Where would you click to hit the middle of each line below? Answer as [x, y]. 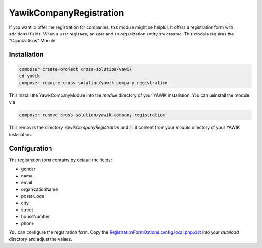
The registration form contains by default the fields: [60, 160]
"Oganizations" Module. [33, 41]
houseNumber [35, 216]
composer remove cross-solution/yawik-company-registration [92, 115]
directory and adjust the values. [41, 239]
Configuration [31, 148]
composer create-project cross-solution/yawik [75, 69]
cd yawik [30, 76]
